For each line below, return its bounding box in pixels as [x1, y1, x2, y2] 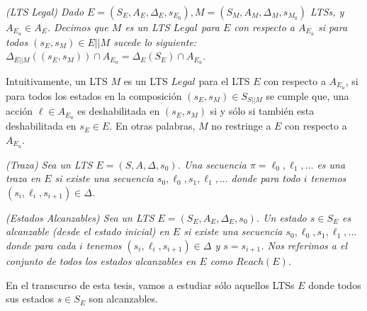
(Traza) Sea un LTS [6, 157, 93, 171]
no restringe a [211, 118, 271, 133]
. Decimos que [47, 20, 108, 34]
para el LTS [198, 73, 250, 88]
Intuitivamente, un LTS [6, 73, 108, 88]
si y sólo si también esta [210, 103, 315, 118]
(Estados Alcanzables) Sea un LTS [6, 210, 154, 225]
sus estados [6, 291, 54, 306]
